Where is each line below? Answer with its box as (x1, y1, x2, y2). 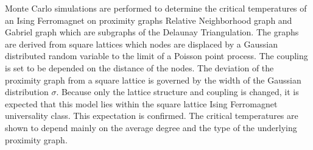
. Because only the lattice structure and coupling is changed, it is (56, 85, 299, 98)
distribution (5, 85, 49, 98)
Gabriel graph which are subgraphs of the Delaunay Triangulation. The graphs (5, 26, 299, 38)
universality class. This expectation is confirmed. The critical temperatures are (5, 109, 298, 122)
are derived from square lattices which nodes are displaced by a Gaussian (5, 37, 278, 50)
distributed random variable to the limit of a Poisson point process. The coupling (5, 49, 308, 62)
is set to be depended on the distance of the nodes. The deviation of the (5, 61, 274, 74)
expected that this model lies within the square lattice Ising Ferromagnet (5, 97, 278, 110)
